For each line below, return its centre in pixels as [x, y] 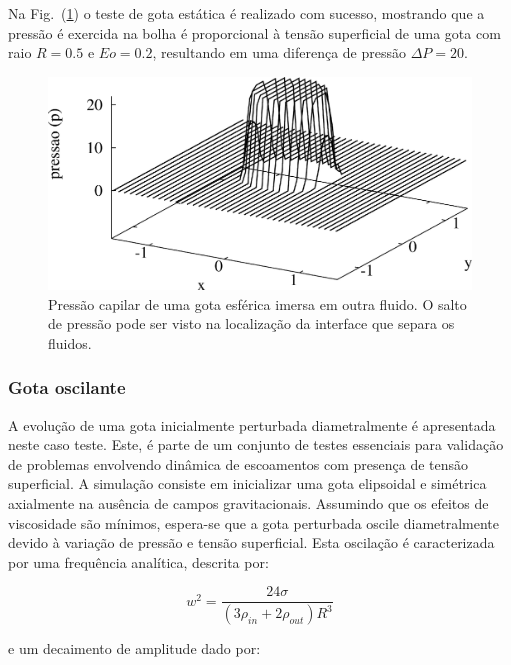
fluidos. [70, 342]
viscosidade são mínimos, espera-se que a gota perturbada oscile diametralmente [254, 522]
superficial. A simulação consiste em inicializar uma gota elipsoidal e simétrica [247, 483]
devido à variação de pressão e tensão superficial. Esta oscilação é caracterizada [251, 542]
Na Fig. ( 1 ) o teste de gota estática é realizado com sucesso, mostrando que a [246, 13]
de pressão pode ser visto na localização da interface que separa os [251, 323]
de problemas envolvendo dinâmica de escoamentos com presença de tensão [238, 463]
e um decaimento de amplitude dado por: [134, 648]
